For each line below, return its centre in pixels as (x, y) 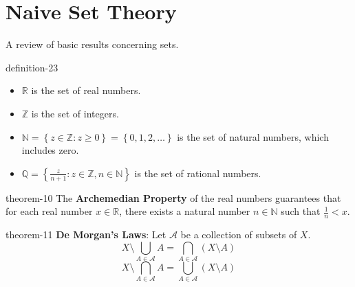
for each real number (49, 211)
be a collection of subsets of (239, 234)
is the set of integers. (75, 113)
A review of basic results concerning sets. (92, 44)
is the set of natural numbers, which (253, 136)
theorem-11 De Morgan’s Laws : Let (86, 234)
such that (301, 211)
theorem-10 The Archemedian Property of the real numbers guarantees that (173, 197)
